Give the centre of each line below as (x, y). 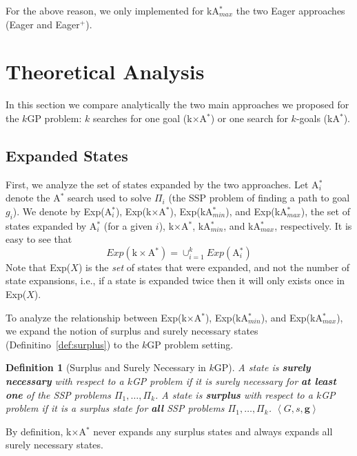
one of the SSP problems (58, 394)
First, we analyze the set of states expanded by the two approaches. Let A (162, 184)
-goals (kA (318, 118)
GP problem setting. (190, 344)
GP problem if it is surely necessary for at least (234, 381)
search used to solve (110, 198)
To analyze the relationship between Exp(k (96, 317)
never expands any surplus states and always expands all (213, 431)
